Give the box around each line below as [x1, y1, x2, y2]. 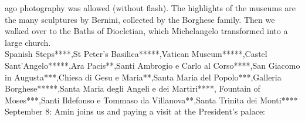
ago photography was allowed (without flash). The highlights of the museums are [5, 2, 296, 14]
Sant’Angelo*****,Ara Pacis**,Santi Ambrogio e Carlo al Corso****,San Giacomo [5, 59, 300, 71]
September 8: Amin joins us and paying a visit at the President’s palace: [5, 105, 265, 117]
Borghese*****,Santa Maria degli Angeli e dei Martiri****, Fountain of [5, 82, 260, 95]
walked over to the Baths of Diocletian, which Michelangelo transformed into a [5, 25, 288, 37]
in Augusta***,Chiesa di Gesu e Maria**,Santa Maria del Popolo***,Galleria [5, 70, 282, 83]
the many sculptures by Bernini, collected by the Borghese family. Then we [5, 13, 275, 25]
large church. [5, 36, 51, 48]
